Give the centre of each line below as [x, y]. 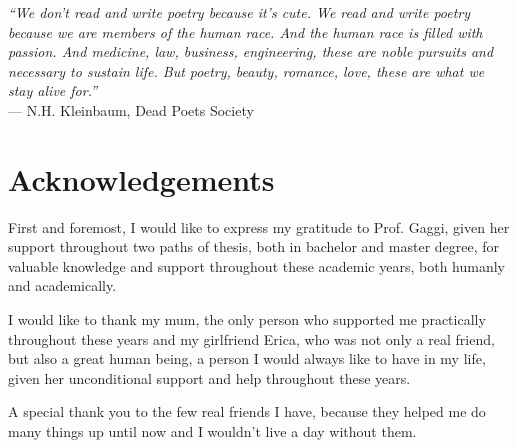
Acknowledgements [141, 178]
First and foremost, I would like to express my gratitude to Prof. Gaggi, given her [259, 226]
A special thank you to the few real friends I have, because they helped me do [247, 411]
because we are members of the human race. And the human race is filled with [245, 31]
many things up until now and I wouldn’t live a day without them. [212, 431]
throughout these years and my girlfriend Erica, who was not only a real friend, [251, 338]
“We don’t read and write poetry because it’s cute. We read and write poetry [239, 12]
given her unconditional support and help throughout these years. [209, 377]
